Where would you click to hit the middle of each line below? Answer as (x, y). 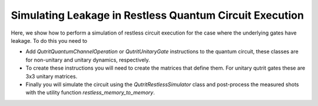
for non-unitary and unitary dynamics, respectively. (88, 60)
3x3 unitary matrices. (52, 76)
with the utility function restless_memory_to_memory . (90, 93)
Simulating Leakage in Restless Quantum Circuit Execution (158, 15)
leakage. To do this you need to (49, 40)
